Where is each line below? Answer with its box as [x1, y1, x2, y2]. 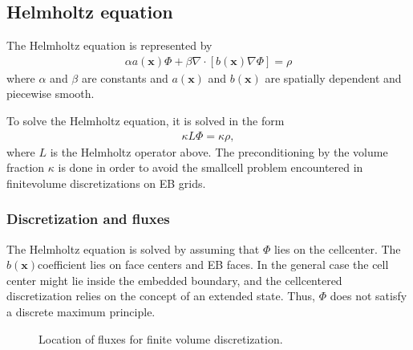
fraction [6, 159, 45, 176]
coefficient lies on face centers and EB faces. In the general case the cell [37, 256, 389, 273]
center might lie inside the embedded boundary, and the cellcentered [6, 271, 342, 288]
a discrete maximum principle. [6, 303, 156, 320]
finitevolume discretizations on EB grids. [6, 174, 206, 191]
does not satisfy [330, 287, 407, 304]
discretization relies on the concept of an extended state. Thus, [6, 287, 315, 304]
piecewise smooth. [6, 85, 95, 102]
